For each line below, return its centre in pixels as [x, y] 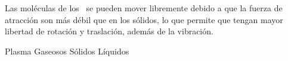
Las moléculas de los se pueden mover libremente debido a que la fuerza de [144, 8]
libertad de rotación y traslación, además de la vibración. [109, 31]
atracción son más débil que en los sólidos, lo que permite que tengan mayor [144, 19]
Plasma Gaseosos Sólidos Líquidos [67, 51]
